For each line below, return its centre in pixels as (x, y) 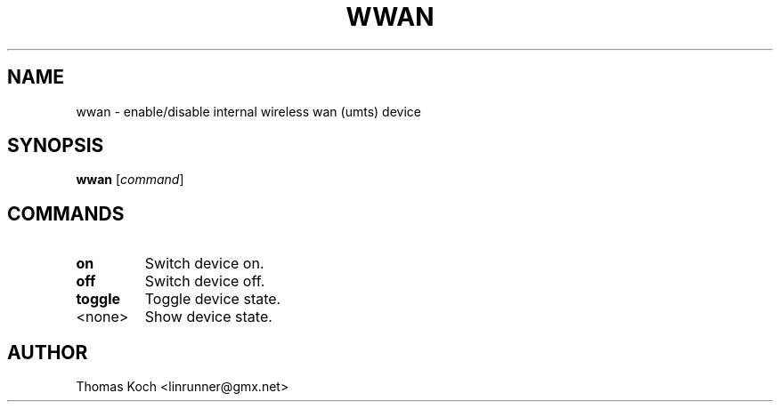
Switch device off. (205, 281)
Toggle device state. (213, 299)
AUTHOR (48, 352)
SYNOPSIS (56, 146)
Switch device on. (204, 264)
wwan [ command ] (130, 180)
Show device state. (208, 317)
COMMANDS (66, 213)
